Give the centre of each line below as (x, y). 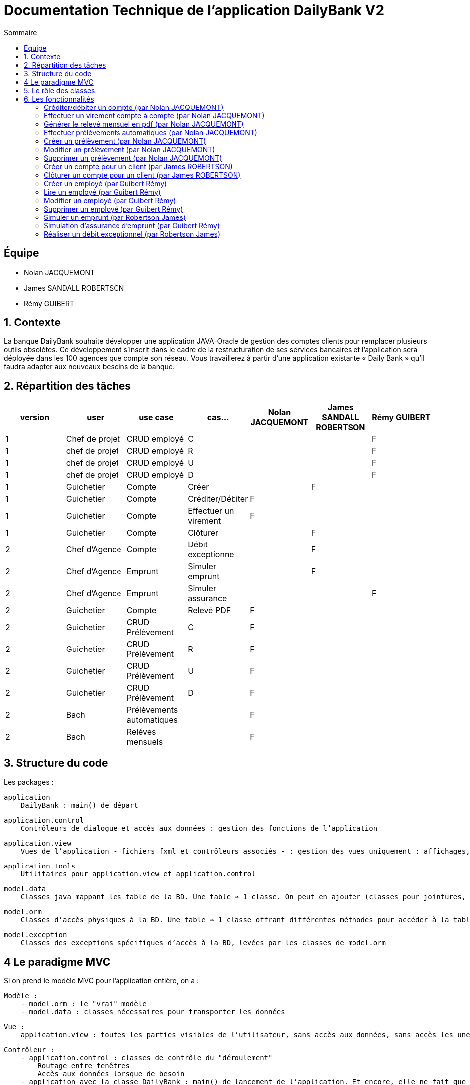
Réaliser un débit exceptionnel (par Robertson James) (132, 234)
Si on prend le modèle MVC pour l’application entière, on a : (102, 980)
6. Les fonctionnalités (59, 99)
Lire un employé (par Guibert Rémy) (102, 192)
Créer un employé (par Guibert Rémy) (106, 183)
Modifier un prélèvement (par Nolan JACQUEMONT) (129, 149)
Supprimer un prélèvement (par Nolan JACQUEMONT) (133, 158)
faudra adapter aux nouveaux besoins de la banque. (89, 367)
